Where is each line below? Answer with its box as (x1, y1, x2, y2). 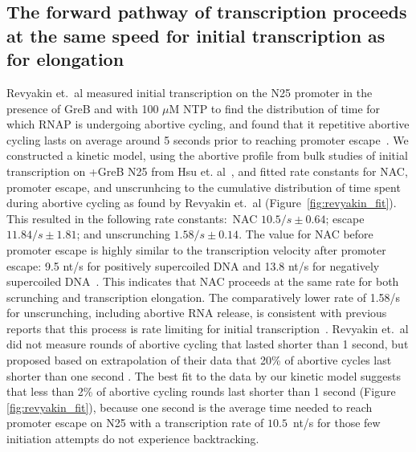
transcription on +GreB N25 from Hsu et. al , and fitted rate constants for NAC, (6, 162, 408, 179)
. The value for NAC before (239, 226, 373, 242)
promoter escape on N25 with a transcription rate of (6, 414, 264, 431)
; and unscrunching (76, 226, 170, 242)
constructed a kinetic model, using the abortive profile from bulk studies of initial (6, 147, 408, 164)
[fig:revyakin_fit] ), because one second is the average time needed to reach (6, 398, 373, 415)
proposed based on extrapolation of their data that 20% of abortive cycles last (6, 352, 392, 369)
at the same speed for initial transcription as (6, 22, 385, 47)
